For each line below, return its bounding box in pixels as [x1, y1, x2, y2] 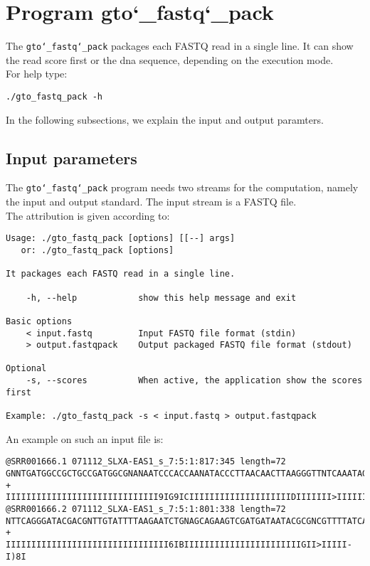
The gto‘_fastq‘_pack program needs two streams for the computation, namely [6, 180, 359, 195]
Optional [6, 363, 47, 374]
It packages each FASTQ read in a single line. [6, 269, 236, 279]
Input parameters [6, 146, 137, 169]
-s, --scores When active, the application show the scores [26, 375, 363, 386]
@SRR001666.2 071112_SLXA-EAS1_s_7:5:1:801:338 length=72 [6, 503, 286, 514]
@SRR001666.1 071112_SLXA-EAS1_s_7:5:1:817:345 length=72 [6, 456, 286, 467]
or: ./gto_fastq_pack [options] [21, 245, 174, 255]
